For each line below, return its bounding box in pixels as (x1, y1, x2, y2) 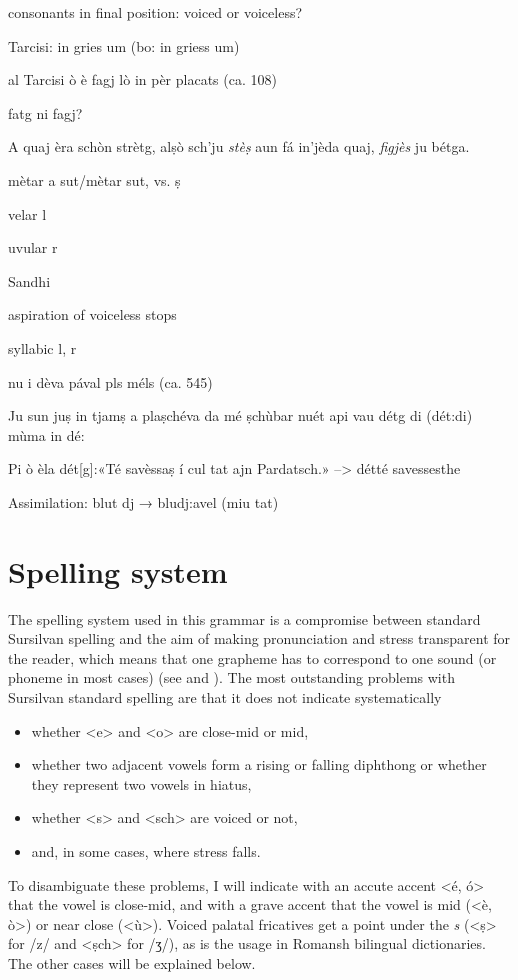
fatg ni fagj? (8, 102, 83, 123)
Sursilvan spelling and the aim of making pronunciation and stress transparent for (8, 628, 511, 649)
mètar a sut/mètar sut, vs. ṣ (8, 169, 181, 190)
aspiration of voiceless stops (8, 304, 177, 325)
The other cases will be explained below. (8, 952, 256, 973)
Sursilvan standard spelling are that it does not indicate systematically (8, 687, 442, 707)
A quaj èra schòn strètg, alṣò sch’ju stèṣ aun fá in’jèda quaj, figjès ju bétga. (8, 136, 470, 157)
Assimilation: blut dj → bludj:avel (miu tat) (8, 491, 279, 512)
